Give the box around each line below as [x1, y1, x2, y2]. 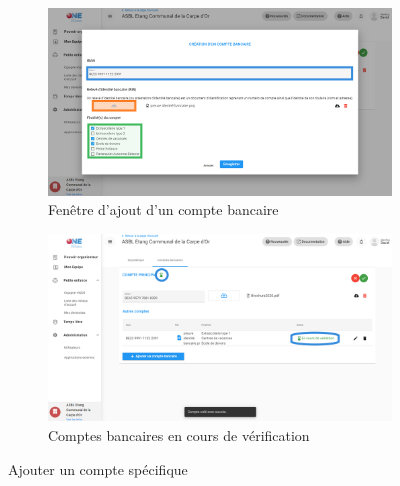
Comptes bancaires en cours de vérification [48, 425, 310, 446]
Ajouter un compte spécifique [8, 458, 188, 479]
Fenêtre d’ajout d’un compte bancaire [48, 199, 279, 220]
